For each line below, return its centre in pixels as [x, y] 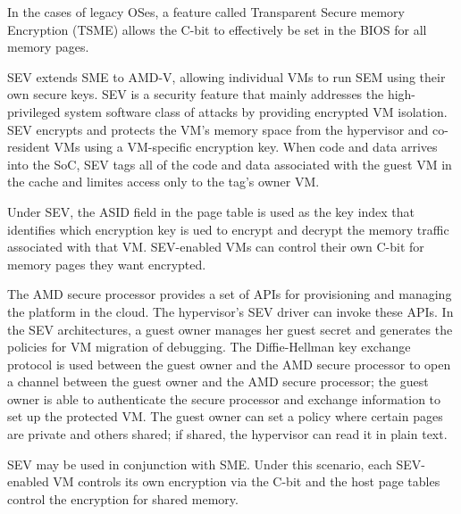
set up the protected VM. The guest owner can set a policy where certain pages [225, 416]
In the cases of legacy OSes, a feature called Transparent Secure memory [206, 12]
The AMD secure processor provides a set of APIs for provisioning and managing [230, 294]
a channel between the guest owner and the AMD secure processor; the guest [218, 381]
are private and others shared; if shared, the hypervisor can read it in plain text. [227, 434]
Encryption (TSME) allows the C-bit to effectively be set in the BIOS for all [217, 29]
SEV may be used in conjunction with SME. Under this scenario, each [200, 464]
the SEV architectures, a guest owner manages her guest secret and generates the [230, 329]
